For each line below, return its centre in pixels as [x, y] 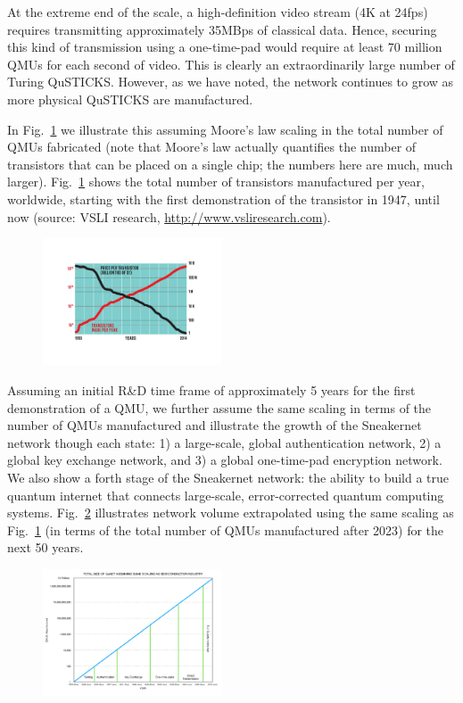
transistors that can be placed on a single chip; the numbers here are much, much [230, 164]
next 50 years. [45, 547]
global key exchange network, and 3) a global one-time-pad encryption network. [225, 460]
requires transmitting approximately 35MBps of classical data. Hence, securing [222, 29]
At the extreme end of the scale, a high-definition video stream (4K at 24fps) [218, 12]
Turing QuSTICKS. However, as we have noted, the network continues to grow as [231, 82]
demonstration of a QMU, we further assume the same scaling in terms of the [219, 407]
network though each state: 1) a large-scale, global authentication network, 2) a [224, 442]
